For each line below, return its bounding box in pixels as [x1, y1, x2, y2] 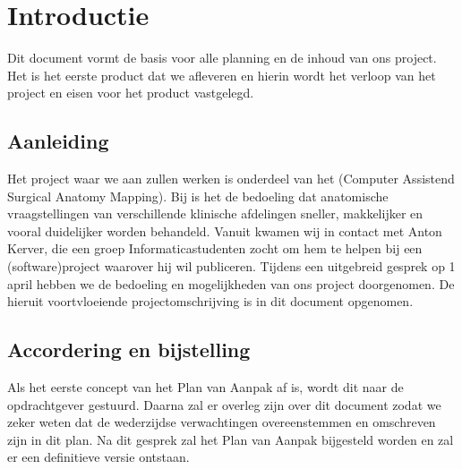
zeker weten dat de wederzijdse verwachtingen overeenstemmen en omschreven [7, 413, 436, 431]
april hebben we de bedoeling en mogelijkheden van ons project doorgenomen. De [7, 274, 455, 293]
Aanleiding [7, 127, 109, 155]
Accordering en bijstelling [7, 336, 251, 363]
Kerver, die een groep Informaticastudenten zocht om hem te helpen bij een [7, 239, 423, 258]
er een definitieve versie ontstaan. [7, 448, 190, 466]
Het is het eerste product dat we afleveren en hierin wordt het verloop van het [7, 65, 436, 84]
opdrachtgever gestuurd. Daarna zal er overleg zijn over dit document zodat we [7, 395, 441, 414]
